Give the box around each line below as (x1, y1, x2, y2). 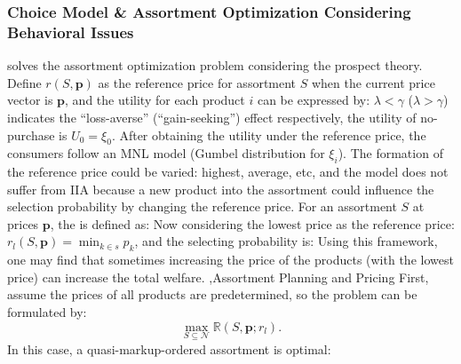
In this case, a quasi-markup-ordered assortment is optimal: (7, 339, 331, 358)
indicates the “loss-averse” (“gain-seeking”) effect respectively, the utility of (7, 107, 417, 126)
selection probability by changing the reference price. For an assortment (7, 197, 397, 216)
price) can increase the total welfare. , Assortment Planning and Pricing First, (7, 267, 429, 286)
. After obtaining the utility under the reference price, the (111, 125, 426, 144)
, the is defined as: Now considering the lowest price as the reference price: (50, 214, 455, 233)
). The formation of (338, 144, 443, 162)
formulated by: (7, 303, 87, 321)
